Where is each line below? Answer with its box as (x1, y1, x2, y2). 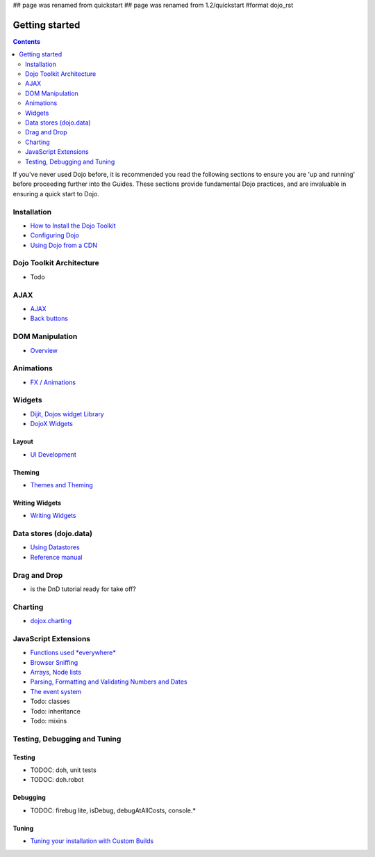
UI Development (30, 450, 76, 459)
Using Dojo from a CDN (30, 241, 97, 249)
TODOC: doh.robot (30, 776, 84, 784)
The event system (30, 687, 82, 695)
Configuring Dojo (30, 231, 80, 239)
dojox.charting (30, 617, 72, 625)
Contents (12, 37, 41, 45)
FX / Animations (30, 378, 76, 386)
